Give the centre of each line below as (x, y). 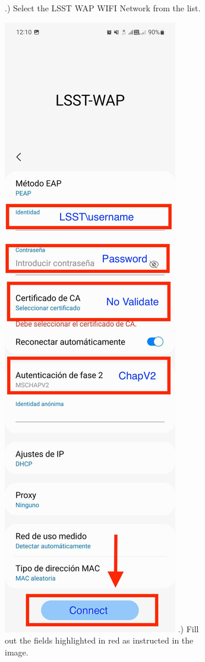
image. (17, 652)
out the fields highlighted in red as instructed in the (99, 640)
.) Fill (188, 628)
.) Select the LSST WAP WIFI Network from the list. (103, 8)
